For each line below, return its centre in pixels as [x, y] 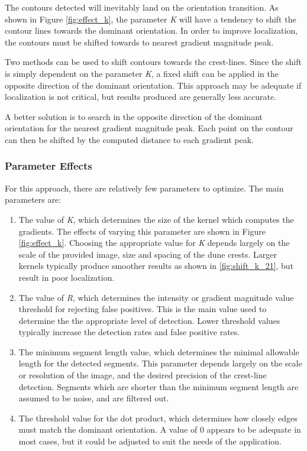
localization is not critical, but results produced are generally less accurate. [141, 97]
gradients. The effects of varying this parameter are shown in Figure [142, 231]
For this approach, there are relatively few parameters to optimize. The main [144, 188]
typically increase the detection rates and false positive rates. [129, 332]
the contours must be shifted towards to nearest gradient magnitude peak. [139, 42]
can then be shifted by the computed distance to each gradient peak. [129, 139]
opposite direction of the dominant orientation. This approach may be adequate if [153, 85]
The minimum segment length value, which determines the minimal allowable [159, 351]
